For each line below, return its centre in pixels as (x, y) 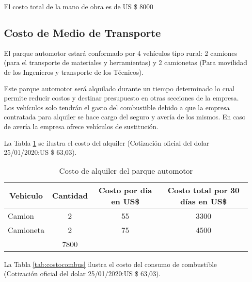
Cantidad (70, 196)
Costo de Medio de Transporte (82, 32)
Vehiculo (26, 196)
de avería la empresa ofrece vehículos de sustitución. (81, 126)
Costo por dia (125, 190)
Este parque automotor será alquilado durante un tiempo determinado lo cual (119, 88)
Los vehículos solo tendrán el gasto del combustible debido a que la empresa (117, 107)
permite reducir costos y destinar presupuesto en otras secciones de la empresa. (121, 98)
